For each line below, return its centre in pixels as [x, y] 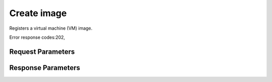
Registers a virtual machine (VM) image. [51, 28]
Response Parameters [45, 68]
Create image [38, 13]
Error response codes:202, [37, 37]
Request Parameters [42, 52]
